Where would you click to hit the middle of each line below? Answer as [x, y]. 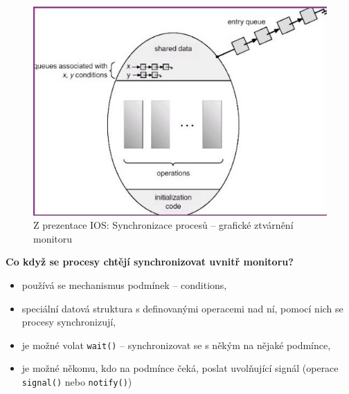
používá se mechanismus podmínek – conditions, [124, 285]
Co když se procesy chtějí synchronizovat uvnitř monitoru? [150, 262]
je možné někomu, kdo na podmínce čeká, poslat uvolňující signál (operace [180, 368]
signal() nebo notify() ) [77, 382]
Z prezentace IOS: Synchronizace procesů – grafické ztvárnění [163, 225]
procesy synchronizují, [69, 322]
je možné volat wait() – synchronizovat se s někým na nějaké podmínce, [176, 345]
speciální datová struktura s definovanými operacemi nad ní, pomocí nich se [182, 308]
